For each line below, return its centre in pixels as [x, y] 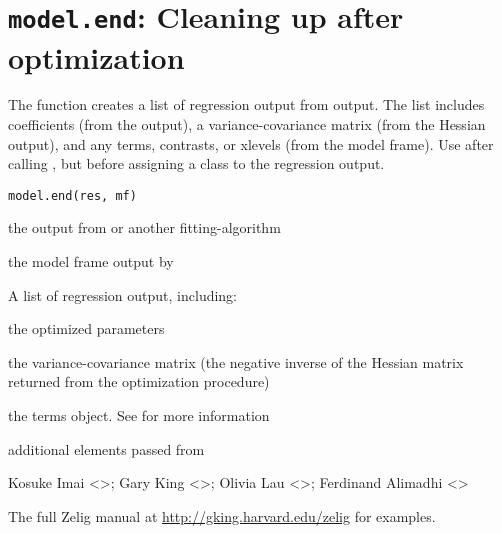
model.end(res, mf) [72, 195]
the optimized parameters [86, 328]
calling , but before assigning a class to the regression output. [196, 163]
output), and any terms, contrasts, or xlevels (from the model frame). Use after [251, 143]
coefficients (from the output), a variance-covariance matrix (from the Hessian [247, 124]
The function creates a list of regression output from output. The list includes [246, 104]
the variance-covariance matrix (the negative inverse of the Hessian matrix [236, 361]
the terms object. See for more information [139, 415]
